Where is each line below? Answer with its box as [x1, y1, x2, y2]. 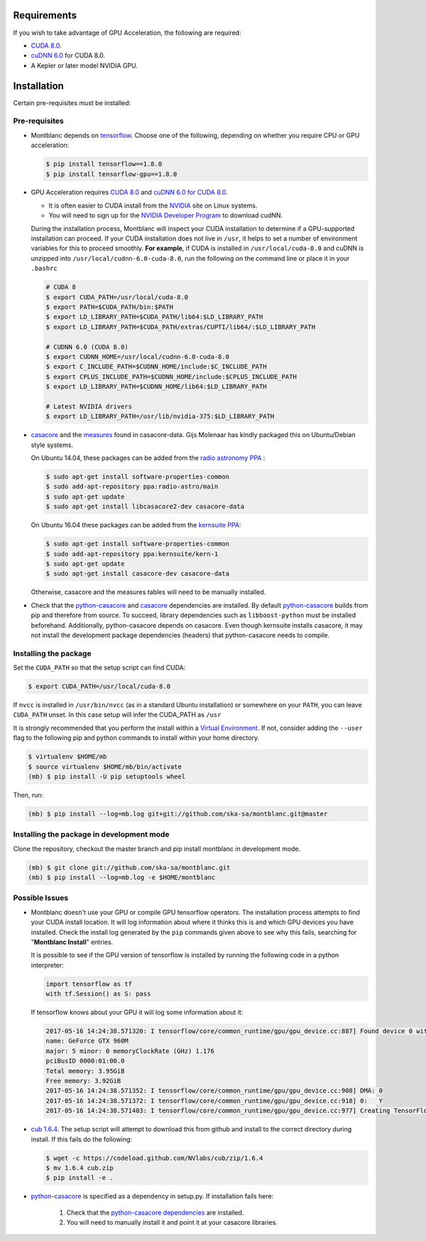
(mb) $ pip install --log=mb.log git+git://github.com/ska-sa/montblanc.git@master [28, 810, 328, 817]
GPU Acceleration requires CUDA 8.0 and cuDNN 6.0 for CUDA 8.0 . [31, 188, 228, 197]
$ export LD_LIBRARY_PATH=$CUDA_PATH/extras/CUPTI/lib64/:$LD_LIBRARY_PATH [45, 323, 316, 331]
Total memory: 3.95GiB [45, 1067, 125, 1075]
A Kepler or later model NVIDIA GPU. [31, 61, 138, 70]
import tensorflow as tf [45, 979, 133, 988]
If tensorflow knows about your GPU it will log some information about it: [31, 1008, 244, 1016]
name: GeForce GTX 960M [45, 1037, 129, 1045]
